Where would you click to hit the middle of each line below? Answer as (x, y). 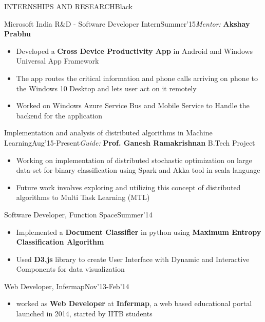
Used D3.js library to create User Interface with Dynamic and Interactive (133, 259)
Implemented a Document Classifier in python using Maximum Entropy (139, 232)
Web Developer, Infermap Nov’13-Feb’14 (67, 286)
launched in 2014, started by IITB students (84, 314)
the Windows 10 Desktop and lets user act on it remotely (106, 88)
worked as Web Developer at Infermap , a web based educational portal (134, 303)
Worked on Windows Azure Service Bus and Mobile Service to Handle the (133, 105)
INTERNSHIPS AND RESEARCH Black (68, 6)
